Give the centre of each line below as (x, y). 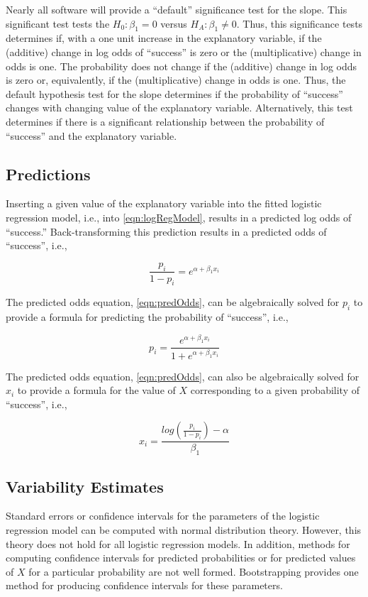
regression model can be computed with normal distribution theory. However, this (184, 529)
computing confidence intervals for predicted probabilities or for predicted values (181, 558)
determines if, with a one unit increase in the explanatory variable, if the (164, 38)
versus (174, 23)
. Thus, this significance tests (300, 23)
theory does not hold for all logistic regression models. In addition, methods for (178, 543)
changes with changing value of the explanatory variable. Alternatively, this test (179, 108)
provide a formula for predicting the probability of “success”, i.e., (147, 317)
